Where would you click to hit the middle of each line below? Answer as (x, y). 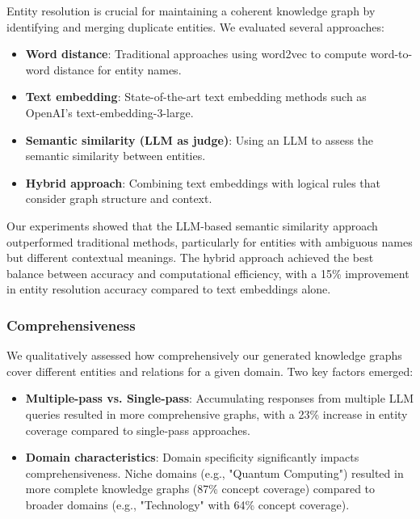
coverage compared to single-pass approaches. (138, 430)
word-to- (391, 54)
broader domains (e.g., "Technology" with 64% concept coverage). (187, 504)
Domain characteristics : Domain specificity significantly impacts (192, 457)
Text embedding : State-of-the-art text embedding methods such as (196, 97)
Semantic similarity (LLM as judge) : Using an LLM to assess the (199, 139)
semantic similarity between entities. (115, 156)
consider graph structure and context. (119, 198)
